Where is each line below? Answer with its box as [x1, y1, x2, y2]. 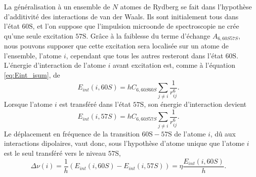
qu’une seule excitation [4, 30, 74, 41]
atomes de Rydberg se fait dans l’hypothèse [120, 1, 252, 11]
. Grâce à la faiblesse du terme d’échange [86, 30, 211, 41]
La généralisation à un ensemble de [4, 1, 110, 11]
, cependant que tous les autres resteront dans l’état [66, 50, 223, 60]
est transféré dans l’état [59, 99, 131, 109]
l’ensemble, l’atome [4, 50, 62, 60]
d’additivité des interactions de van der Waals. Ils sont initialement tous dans [4, 11, 239, 21]
